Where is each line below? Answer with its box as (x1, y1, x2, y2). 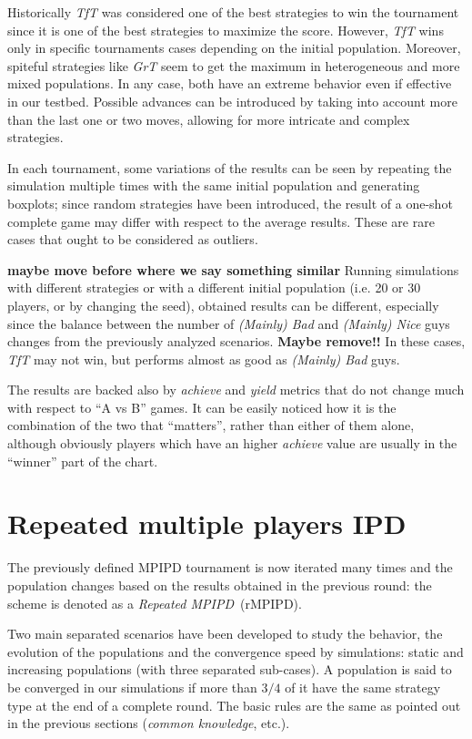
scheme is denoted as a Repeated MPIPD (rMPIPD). (7, 593, 302, 612)
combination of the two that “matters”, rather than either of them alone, (7, 416, 415, 435)
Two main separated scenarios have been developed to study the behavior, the (7, 624, 443, 643)
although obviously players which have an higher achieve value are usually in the (7, 434, 457, 453)
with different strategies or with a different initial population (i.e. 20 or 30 (7, 278, 421, 297)
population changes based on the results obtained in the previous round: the (7, 575, 432, 594)
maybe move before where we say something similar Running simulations (7, 260, 459, 279)
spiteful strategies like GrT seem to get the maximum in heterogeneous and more (7, 56, 460, 75)
